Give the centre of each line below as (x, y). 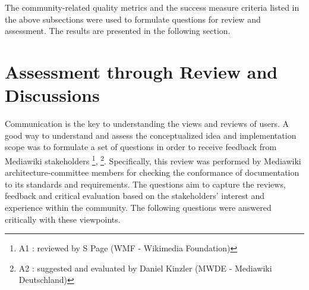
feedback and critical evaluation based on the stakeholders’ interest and (135, 196)
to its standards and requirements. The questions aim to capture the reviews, (145, 184)
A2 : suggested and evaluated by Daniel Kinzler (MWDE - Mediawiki (145, 268)
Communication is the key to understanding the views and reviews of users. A (147, 124)
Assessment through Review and (141, 71)
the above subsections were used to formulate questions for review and (133, 19)
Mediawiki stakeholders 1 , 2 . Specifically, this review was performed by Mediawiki (153, 160)
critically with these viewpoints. (63, 219)
